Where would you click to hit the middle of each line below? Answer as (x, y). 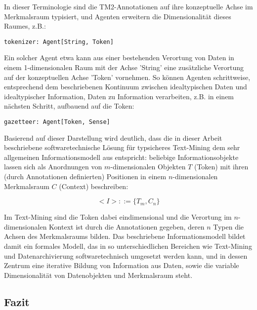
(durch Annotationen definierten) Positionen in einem (85, 176)
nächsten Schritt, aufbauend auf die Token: (69, 106)
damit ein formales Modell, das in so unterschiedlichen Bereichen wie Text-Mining (128, 246)
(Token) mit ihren (221, 167)
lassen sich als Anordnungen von (53, 167)
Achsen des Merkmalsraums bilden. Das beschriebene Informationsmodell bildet (125, 236)
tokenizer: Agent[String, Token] (59, 42)
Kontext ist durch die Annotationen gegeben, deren (127, 226)
